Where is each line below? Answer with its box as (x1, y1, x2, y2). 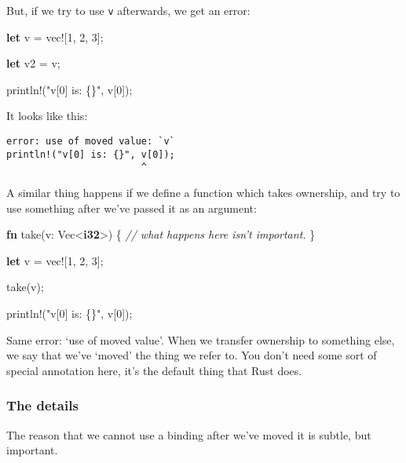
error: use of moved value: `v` (6, 136, 175, 148)
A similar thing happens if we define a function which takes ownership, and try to (6, 184, 401, 200)
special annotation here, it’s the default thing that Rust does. (6, 362, 302, 378)
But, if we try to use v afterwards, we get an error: (6, 2, 251, 18)
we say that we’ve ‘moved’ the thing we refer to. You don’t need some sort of (6, 347, 377, 363)
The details (6, 396, 79, 415)
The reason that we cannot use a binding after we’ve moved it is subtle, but (6, 426, 371, 443)
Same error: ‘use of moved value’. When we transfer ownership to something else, (6, 331, 395, 348)
